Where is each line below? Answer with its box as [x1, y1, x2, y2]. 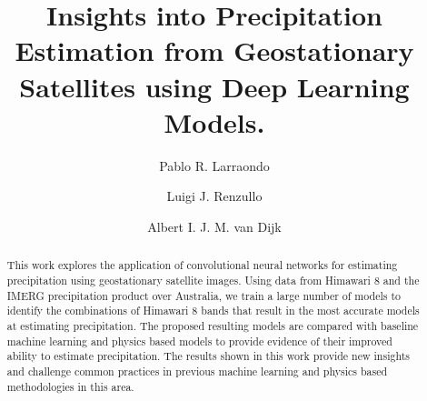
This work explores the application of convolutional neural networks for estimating [6, 257, 398, 273]
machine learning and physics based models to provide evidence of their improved [6, 333, 392, 348]
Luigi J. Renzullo [166, 186, 263, 206]
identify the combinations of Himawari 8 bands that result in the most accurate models [6, 303, 420, 318]
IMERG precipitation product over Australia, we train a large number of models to [6, 287, 401, 303]
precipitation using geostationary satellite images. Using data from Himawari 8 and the [6, 272, 420, 287]
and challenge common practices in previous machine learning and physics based [6, 363, 388, 378]
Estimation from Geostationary [15, 32, 414, 69]
